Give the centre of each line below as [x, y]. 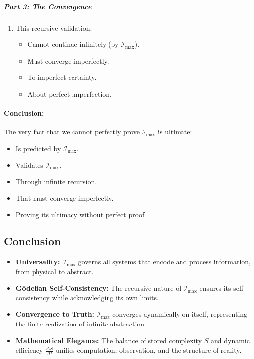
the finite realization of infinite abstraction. [81, 324]
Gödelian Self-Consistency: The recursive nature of [98, 288]
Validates [29, 165]
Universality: [38, 262]
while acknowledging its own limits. [105, 297]
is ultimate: [175, 132]
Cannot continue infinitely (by [73, 44]
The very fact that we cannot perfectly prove [72, 132]
